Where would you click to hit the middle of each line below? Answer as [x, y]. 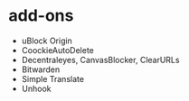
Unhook [36, 88]
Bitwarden [41, 69]
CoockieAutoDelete [57, 50]
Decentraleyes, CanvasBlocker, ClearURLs [100, 60]
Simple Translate [53, 78]
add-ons [41, 16]
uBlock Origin [47, 41]
